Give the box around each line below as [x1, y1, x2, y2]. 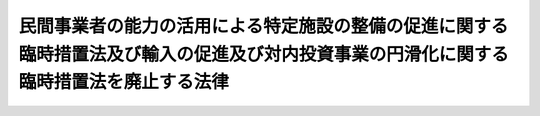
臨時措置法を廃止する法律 [18, 71, 230, 94]
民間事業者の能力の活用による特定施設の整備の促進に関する [18, 15, 509, 37]
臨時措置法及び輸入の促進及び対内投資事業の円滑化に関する [18, 43, 510, 65]
